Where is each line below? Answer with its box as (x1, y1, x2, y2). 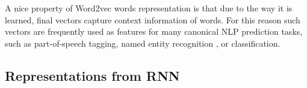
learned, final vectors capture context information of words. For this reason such (5, 13, 300, 26)
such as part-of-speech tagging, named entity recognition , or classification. (5, 37, 281, 49)
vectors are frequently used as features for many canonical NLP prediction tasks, (5, 25, 303, 38)
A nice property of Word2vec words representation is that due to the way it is (5, 2, 293, 14)
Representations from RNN (5, 66, 180, 84)
